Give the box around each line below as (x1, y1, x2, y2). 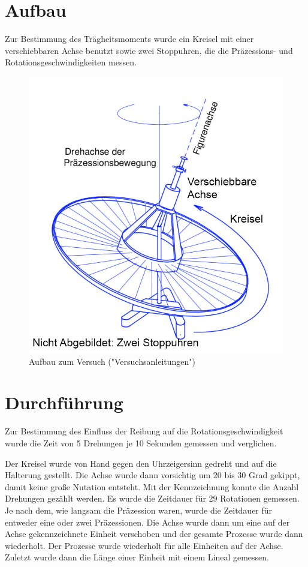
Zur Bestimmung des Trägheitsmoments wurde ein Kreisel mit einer (5, 32, 254, 45)
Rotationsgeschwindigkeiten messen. (5, 56, 137, 68)
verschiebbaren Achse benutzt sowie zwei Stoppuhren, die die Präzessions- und (5, 44, 293, 56)
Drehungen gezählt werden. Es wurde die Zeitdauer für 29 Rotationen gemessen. (5, 492, 300, 505)
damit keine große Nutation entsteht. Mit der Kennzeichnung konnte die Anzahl (5, 480, 299, 493)
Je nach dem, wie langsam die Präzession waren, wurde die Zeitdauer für (5, 503, 273, 516)
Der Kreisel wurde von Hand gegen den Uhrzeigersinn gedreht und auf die (5, 457, 277, 469)
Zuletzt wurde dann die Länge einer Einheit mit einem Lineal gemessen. (5, 551, 270, 563)
